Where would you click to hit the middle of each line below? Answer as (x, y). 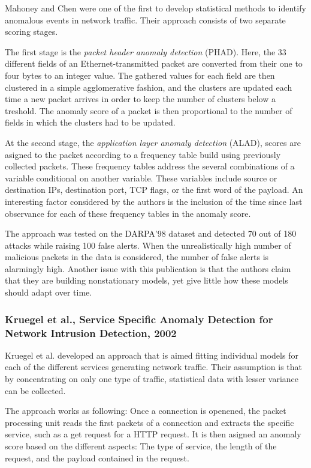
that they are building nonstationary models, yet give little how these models (147, 280)
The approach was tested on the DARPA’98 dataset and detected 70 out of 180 (151, 233)
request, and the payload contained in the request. (97, 457)
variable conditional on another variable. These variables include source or (141, 178)
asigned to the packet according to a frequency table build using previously (143, 154)
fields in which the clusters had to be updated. (90, 122)
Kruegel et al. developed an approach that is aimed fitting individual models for (152, 355)
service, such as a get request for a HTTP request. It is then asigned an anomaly (153, 434)
